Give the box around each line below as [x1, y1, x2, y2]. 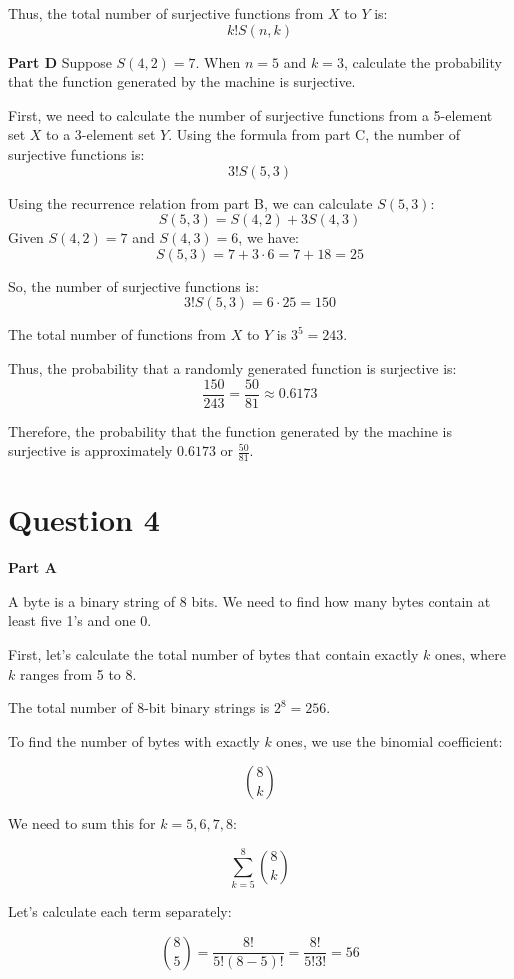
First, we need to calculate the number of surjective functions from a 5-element [8, 104, 493, 125]
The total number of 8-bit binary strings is [8, 697, 270, 718]
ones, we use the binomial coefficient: [276, 730, 503, 751]
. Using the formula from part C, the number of [168, 124, 461, 145]
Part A [8, 557, 57, 578]
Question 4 [8, 499, 160, 540]
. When [195, 51, 241, 72]
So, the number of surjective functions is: [8, 275, 259, 296]
